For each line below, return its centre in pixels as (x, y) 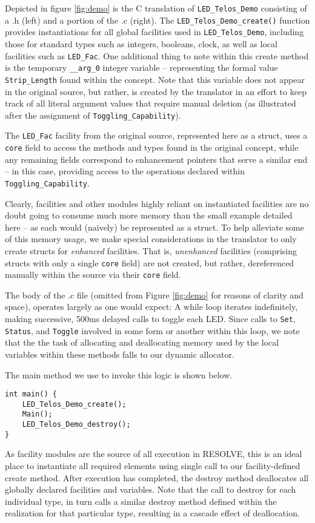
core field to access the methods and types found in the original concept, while (152, 147)
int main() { (31, 394)
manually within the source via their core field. (93, 275)
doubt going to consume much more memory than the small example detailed (149, 215)
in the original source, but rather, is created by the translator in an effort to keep (156, 91)
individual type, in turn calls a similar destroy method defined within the (141, 501)
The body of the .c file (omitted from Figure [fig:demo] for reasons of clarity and (154, 294)
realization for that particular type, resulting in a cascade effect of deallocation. (152, 513)
